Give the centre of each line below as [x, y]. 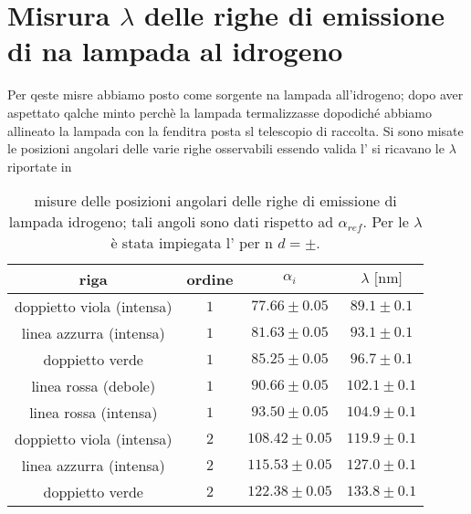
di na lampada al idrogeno [175, 51]
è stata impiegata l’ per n [192, 243]
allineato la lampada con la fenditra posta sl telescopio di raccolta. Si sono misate [235, 130]
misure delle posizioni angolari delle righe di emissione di [215, 201]
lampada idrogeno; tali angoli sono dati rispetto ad [171, 222]
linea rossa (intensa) [94, 413]
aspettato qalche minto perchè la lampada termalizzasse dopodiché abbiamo [220, 112]
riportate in [40, 166]
